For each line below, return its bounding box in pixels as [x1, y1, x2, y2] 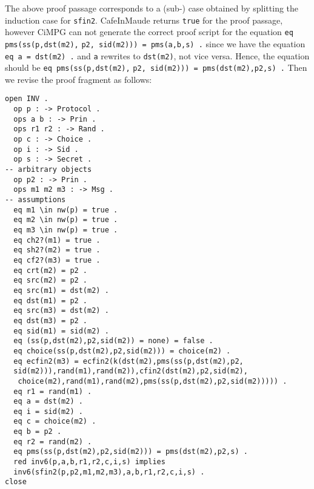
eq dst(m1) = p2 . [13, 296, 88, 305]
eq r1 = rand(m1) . [13, 387, 92, 396]
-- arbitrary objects [5, 165, 92, 174]
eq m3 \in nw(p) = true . [13, 226, 118, 234]
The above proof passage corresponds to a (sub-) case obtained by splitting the [5, 2, 299, 14]
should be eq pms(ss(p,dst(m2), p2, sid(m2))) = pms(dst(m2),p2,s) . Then [5, 61, 307, 74]
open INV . [5, 94, 48, 103]
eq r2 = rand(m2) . [13, 437, 92, 446]
